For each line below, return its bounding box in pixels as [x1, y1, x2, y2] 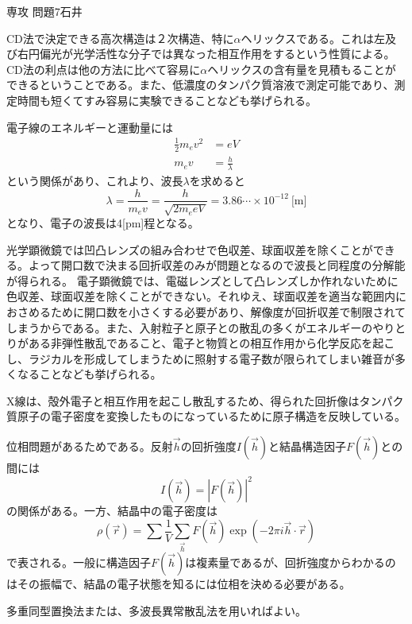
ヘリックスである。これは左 [241, 29, 385, 46]
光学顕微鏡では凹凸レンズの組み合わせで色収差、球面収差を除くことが [6, 241, 373, 258]
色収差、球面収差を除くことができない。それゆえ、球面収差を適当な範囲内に [6, 288, 406, 304]
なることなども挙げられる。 [17, 366, 162, 382]
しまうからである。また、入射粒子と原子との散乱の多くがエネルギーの [6, 319, 373, 335]
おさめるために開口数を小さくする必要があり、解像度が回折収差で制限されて [6, 303, 406, 320]
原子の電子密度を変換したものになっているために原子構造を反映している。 [17, 408, 406, 424]
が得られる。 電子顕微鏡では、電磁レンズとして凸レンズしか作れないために [6, 272, 399, 289]
